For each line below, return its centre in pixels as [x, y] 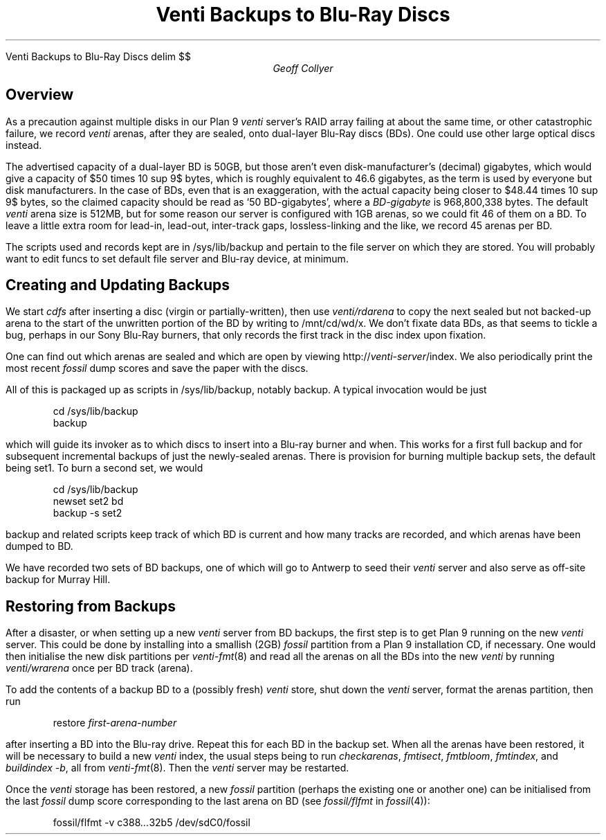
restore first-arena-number [115, 723]
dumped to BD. [39, 546]
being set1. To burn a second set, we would [104, 468]
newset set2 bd [88, 501]
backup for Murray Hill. [58, 580]
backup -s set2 [88, 513]
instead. [24, 145]
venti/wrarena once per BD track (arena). [99, 668]
